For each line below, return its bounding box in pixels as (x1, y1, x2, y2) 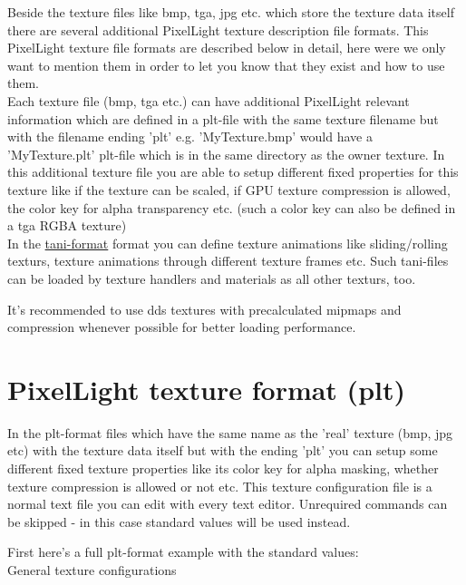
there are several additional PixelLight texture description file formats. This (7, 20, 429, 39)
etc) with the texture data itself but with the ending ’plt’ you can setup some (7, 441, 438, 460)
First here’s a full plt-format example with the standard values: (7, 542, 359, 561)
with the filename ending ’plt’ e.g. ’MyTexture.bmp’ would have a (7, 127, 373, 146)
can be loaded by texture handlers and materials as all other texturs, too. (7, 268, 416, 288)
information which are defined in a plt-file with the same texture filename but (7, 109, 439, 128)
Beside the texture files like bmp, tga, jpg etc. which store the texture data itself (7, 3, 454, 21)
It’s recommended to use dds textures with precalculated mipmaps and (7, 299, 402, 318)
